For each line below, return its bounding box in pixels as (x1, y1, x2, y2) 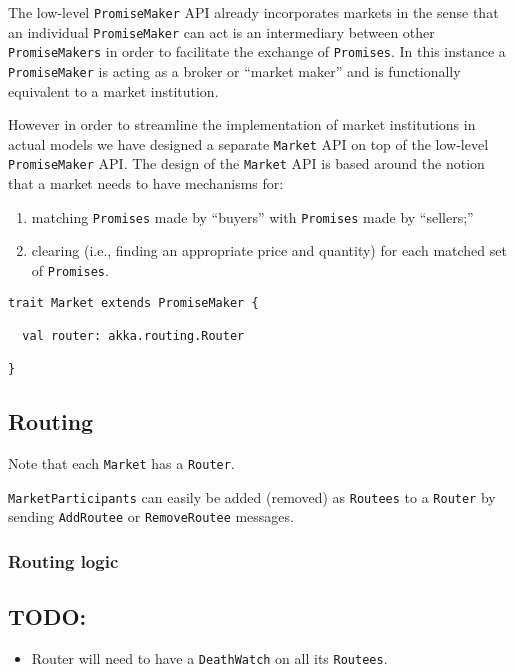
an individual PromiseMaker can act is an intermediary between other (8, 21, 435, 42)
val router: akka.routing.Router (22, 328, 245, 343)
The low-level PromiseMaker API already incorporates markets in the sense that (8, 2, 499, 22)
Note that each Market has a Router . (8, 453, 235, 474)
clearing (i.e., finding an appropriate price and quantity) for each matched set (31, 240, 507, 261)
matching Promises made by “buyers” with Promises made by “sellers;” (31, 206, 474, 227)
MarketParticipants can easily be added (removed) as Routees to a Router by (8, 486, 496, 507)
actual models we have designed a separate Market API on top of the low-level (8, 133, 489, 154)
